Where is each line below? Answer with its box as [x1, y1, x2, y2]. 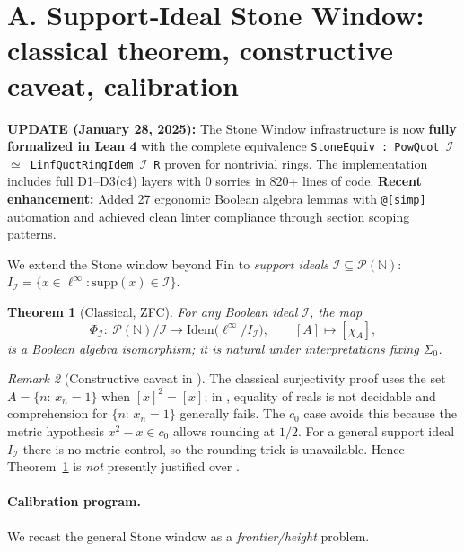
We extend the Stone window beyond [7, 254, 212, 273]
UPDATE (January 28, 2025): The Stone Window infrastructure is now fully [7, 118, 457, 137]
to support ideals [238, 254, 329, 273]
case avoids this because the [303, 404, 457, 423]
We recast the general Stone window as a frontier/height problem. [7, 526, 370, 545]
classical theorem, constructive [7, 31, 393, 68]
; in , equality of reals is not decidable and [204, 386, 436, 405]
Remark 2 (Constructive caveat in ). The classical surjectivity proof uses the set [7, 369, 446, 388]
